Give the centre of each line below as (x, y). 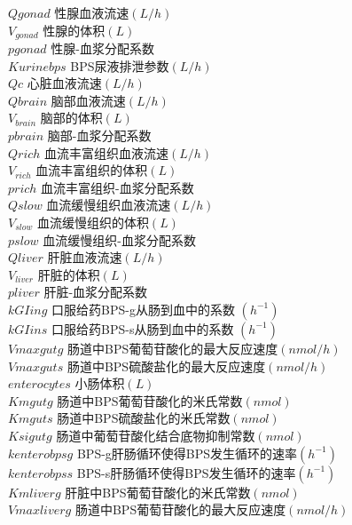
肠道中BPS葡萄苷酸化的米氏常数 (150, 400)
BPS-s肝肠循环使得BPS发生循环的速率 (186, 472)
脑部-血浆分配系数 (99, 135)
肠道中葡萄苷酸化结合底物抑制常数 (156, 435)
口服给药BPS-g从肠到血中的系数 (143, 309)
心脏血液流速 (64, 83)
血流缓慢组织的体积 (93, 222)
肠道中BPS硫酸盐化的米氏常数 (144, 418)
